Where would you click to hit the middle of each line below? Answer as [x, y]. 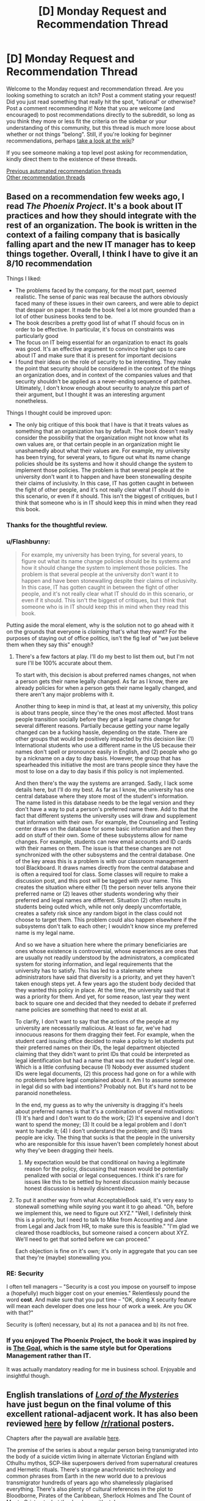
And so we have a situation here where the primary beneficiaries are [101, 945]
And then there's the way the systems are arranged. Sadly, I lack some [104, 783]
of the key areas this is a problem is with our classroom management [102, 861]
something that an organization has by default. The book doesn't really [104, 431]
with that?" [20, 1313]
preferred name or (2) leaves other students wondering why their [97, 893]
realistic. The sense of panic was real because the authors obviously [101, 297]
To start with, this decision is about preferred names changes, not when [106, 675]
